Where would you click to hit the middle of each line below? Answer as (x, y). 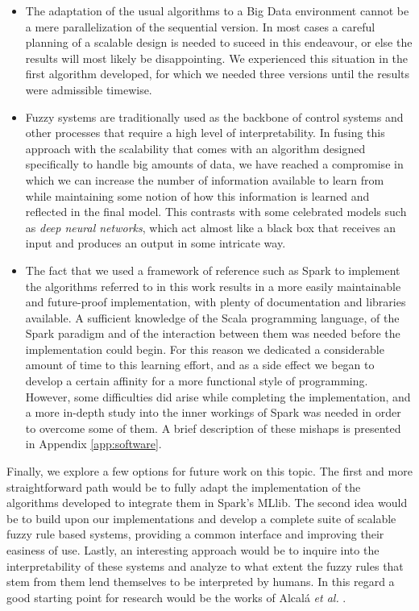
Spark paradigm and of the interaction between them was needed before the (213, 333)
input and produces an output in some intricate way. (156, 243)
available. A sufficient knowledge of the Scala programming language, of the (212, 317)
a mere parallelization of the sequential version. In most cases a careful (200, 26)
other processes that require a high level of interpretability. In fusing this (205, 133)
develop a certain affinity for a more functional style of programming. (197, 381)
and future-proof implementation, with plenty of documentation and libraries (216, 302)
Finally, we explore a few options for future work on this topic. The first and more (209, 471)
